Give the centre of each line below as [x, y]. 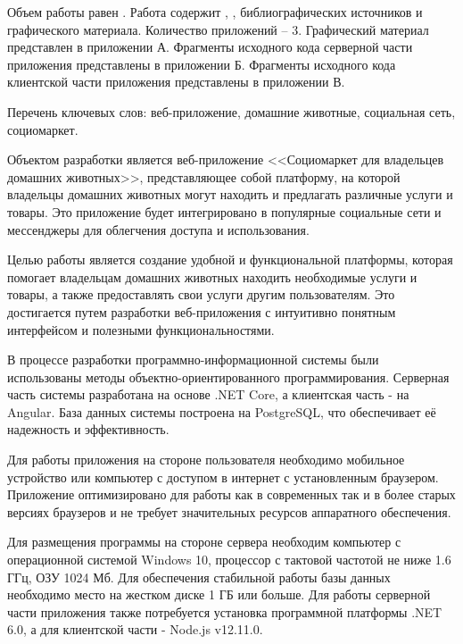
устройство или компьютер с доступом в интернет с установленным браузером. [223, 477]
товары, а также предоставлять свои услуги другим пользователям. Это [201, 294]
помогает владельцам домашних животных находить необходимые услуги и [212, 276]
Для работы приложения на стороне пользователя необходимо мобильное [206, 460]
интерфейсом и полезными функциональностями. [141, 329]
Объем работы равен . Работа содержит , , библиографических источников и [215, 12]
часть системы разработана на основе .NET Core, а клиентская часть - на [208, 394]
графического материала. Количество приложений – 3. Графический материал [218, 29]
